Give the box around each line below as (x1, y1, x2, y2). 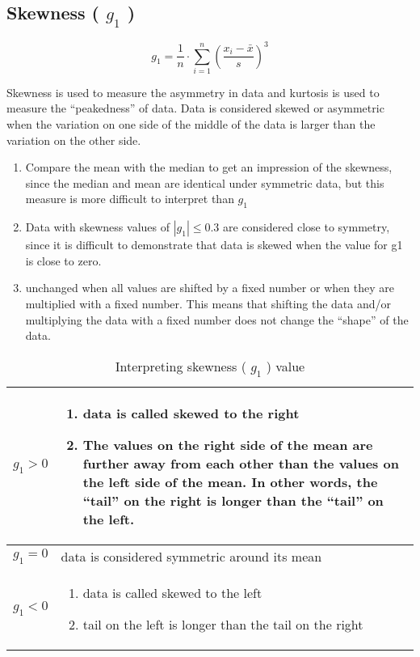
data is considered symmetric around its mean (61, 546, 322, 566)
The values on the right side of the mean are (82, 434, 373, 454)
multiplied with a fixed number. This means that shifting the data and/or (25, 295, 392, 312)
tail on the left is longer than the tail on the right (82, 614, 363, 634)
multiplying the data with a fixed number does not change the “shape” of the (25, 311, 409, 328)
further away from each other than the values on (82, 453, 399, 473)
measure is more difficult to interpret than (25, 190, 234, 207)
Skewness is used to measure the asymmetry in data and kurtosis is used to (6, 83, 380, 100)
